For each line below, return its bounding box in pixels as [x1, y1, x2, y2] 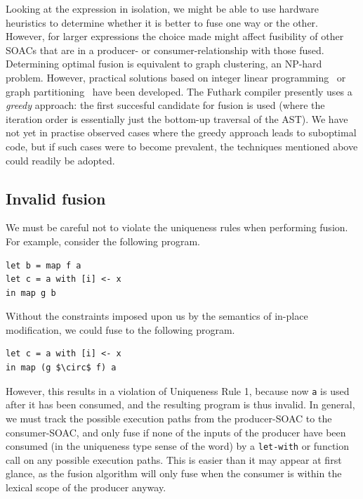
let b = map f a [6, 260, 81, 271]
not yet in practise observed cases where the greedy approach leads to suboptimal [6, 125, 357, 140]
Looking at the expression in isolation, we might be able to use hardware [6, 1, 319, 15]
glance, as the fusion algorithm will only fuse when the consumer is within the [6, 466, 342, 481]
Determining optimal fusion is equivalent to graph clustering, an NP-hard [6, 56, 322, 71]
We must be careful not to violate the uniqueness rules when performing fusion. [6, 220, 348, 235]
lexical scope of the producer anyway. [6, 479, 166, 494]
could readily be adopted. [6, 153, 115, 167]
